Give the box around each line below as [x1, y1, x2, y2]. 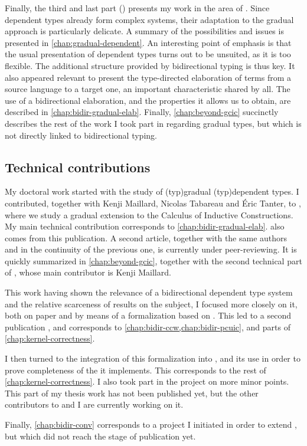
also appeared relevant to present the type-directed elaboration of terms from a [5, 71, 292, 83]
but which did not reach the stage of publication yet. [5, 429, 196, 442]
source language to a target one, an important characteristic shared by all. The [5, 83, 290, 95]
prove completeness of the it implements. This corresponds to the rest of [5, 363, 266, 376]
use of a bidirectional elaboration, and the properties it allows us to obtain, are [5, 94, 291, 106]
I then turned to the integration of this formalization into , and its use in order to [5, 352, 301, 365]
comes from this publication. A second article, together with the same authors [5, 231, 288, 244]
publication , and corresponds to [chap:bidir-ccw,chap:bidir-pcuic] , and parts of [5, 320, 290, 333]
